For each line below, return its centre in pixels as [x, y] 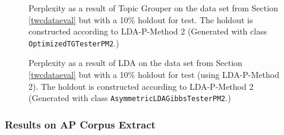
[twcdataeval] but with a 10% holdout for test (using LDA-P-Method [154, 75]
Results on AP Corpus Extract [80, 124]
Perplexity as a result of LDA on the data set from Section [135, 63]
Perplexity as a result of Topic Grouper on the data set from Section [153, 8]
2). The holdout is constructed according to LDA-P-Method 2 [141, 86]
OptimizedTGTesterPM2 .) [74, 43]
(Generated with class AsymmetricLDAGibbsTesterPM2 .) [130, 98]
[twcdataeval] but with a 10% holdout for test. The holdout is [141, 19]
